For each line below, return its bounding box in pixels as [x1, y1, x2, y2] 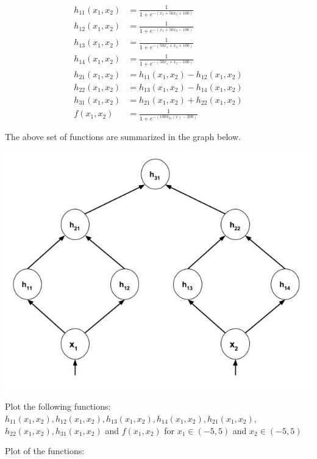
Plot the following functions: [5, 400, 111, 413]
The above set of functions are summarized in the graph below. [5, 130, 241, 142]
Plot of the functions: [5, 444, 85, 457]
